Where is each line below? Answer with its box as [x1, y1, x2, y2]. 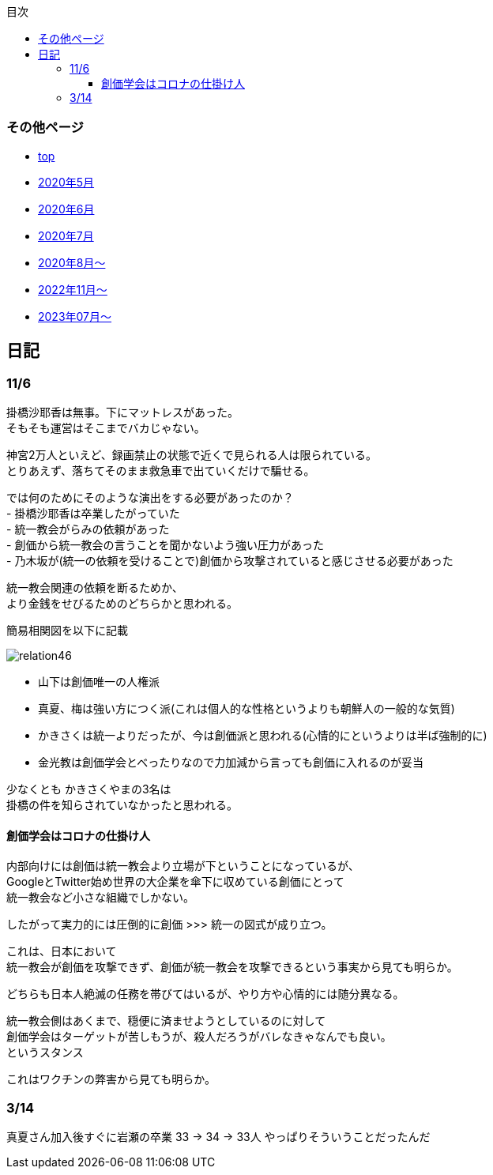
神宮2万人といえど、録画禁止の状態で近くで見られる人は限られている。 [6, 447, 377, 461]
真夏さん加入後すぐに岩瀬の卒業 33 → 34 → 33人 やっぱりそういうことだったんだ [6, 1129, 431, 1143]
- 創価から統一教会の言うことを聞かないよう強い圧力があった [6, 537, 325, 552]
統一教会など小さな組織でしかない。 [6, 891, 194, 905]
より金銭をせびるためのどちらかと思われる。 [6, 596, 239, 610]
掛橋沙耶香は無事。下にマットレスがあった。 [6, 405, 239, 419]
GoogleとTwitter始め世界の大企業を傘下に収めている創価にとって [6, 875, 344, 889]
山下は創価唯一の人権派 [38, 674, 160, 688]
